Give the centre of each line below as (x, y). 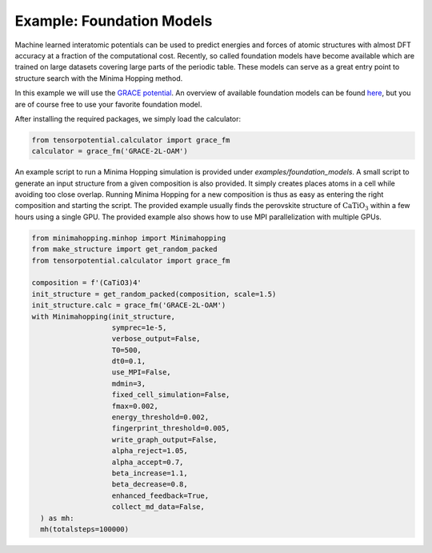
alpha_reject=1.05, (150, 451)
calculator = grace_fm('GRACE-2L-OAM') (110, 151)
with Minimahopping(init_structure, (104, 317)
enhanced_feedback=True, (160, 495)
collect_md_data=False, (158, 507)
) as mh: (57, 518)
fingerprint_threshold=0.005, (171, 429)
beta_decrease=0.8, (150, 485)
